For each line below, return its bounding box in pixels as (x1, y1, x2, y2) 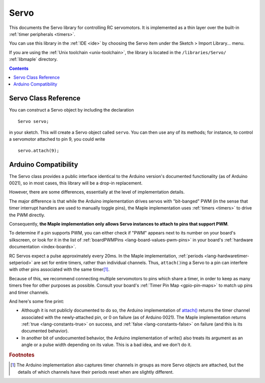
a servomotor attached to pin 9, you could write (9, 136, 106, 142)
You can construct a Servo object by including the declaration (9, 107, 134, 113)
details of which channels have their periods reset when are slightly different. (18, 369, 174, 375)
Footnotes (9, 352, 35, 358)
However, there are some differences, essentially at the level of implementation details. (9, 189, 185, 195)
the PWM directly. (9, 212, 45, 218)
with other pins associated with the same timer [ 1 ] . (9, 266, 110, 272)
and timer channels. (9, 289, 49, 295)
